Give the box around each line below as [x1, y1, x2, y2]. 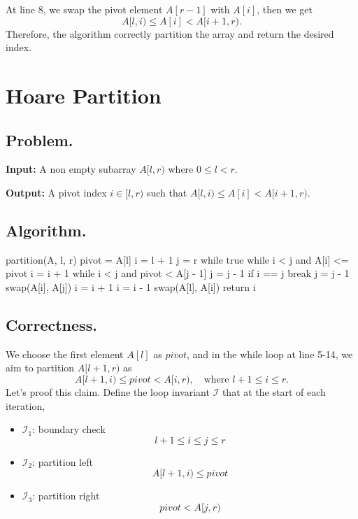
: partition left [32, 454, 93, 469]
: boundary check [32, 422, 106, 436]
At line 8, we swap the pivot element [6, 2, 163, 16]
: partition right [32, 488, 100, 503]
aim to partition [6, 360, 75, 375]
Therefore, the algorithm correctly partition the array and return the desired [6, 26, 334, 41]
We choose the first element [6, 346, 124, 361]
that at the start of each [222, 384, 326, 399]
